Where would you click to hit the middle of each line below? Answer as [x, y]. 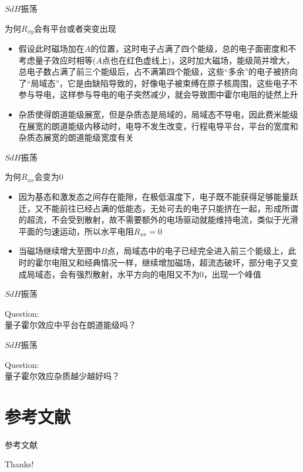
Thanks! [19, 464]
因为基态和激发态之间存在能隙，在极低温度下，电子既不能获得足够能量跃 [158, 196]
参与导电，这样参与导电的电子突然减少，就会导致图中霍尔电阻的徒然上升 [158, 94]
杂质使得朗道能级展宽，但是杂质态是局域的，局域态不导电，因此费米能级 [158, 114]
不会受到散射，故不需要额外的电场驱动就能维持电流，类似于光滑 [175, 220]
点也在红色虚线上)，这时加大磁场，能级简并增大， [198, 60]
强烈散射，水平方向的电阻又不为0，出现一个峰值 [169, 274]
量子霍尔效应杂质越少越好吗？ [62, 376]
